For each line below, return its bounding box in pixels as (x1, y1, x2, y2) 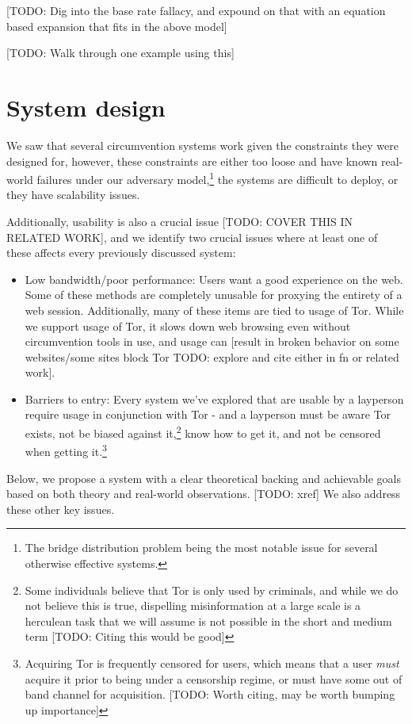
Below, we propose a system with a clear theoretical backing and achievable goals (6, 469, 401, 486)
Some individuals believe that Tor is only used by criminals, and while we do (25, 581, 399, 598)
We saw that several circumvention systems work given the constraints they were (6, 136, 399, 153)
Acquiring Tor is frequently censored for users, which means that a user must (25, 654, 399, 671)
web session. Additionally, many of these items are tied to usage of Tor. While (25, 301, 404, 318)
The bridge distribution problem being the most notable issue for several (25, 539, 378, 556)
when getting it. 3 (25, 441, 107, 459)
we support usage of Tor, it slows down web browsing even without (25, 317, 351, 334)
